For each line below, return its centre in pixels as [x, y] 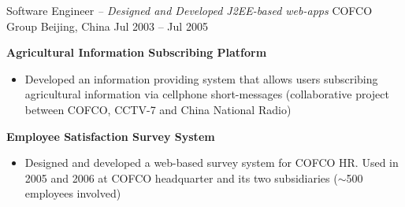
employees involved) [73, 193]
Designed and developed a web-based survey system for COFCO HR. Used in [212, 163]
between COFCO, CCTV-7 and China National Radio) [158, 109]
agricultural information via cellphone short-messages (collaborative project [207, 94]
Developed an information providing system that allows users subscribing [201, 78]
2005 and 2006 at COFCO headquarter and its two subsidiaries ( [181, 177]
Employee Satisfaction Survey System [111, 136]
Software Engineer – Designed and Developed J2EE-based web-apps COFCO [189, 10]
